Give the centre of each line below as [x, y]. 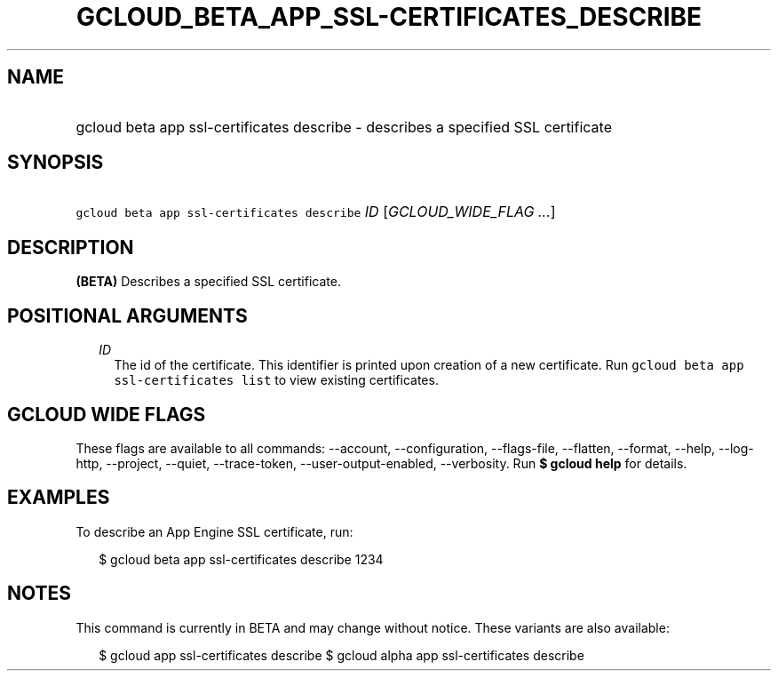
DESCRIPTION [71, 247]
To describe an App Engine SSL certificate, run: [214, 531]
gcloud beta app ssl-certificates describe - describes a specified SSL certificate [344, 127]
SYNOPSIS [56, 163]
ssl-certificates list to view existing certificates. [276, 380]
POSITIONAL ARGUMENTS [127, 315]
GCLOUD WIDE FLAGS [107, 414]
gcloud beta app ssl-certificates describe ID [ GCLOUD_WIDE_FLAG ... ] [316, 212]
